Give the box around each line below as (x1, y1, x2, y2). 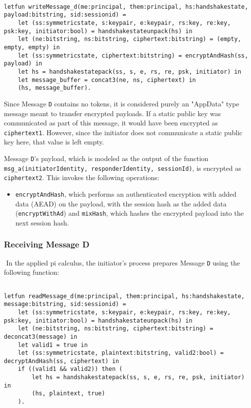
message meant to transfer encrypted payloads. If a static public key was (4, 108, 221, 118)
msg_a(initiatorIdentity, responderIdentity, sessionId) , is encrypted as (4, 163, 241, 173)
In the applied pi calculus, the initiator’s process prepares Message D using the (6, 257, 240, 267)
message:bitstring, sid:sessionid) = (4, 301, 126, 308)
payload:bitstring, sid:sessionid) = (4, 11, 126, 19)
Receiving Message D (4, 238, 90, 250)
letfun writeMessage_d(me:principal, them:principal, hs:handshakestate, (4, 3, 249, 10)
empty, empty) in (4, 43, 60, 51)
